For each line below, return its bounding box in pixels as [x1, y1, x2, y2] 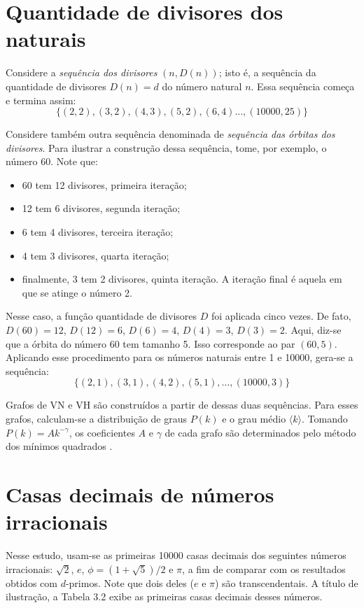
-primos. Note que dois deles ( [65, 575, 194, 590]
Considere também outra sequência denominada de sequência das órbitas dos [6, 127, 335, 141]
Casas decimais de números [6, 479, 274, 508]
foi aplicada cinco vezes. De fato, [211, 309, 351, 323]
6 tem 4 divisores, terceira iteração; [22, 225, 174, 239]
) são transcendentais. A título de [215, 575, 358, 590]
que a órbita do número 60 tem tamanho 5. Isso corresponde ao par [6, 336, 295, 351]
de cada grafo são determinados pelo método [164, 425, 356, 439]
